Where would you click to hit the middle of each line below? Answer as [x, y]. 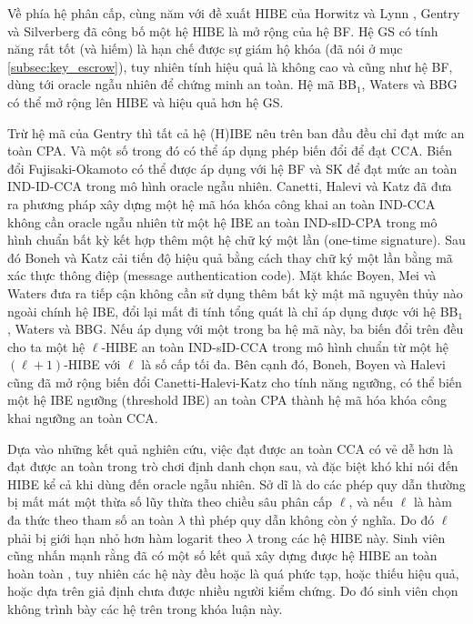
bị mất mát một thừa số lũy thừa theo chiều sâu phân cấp [170, 502]
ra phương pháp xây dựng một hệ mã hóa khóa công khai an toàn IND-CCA [221, 203]
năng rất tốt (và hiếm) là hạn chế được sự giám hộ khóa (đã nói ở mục [205, 49]
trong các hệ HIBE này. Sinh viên [352, 537]
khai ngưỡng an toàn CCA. [83, 418]
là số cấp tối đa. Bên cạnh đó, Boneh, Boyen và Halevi [294, 364]
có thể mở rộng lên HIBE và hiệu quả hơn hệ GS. [146, 101]
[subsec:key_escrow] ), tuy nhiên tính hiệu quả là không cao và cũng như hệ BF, [230, 66]
